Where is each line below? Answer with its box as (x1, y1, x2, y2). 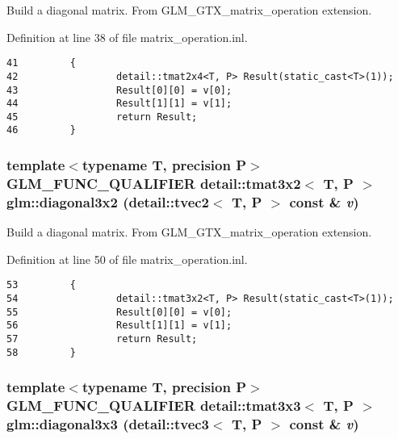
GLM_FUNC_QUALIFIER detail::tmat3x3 (6, 395, 301, 416)
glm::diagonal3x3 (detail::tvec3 (6, 414, 210, 434)
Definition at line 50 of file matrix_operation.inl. (6, 250, 248, 267)
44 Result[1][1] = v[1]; (6, 98, 233, 110)
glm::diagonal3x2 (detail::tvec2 (6, 191, 210, 211)
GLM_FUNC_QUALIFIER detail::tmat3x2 (6, 173, 301, 193)
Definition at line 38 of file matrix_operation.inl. (6, 28, 248, 45)
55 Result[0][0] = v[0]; (6, 306, 233, 318)
